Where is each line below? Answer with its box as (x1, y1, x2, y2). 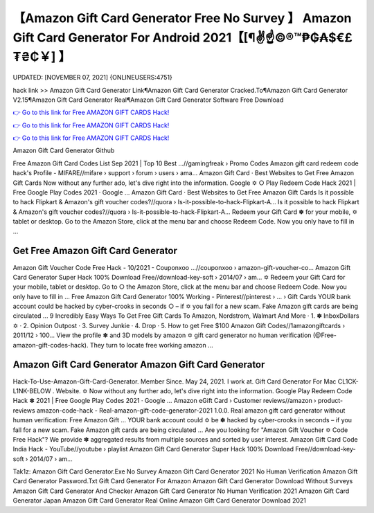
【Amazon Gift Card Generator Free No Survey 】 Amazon (12, 10, 352, 26)
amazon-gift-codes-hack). (12, 341, 89, 349)
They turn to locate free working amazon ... (89, 341, 214, 349)
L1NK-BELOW (12, 386, 51, 395)
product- (317, 397, 344, 405)
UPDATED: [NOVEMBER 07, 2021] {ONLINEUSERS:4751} (12, 73, 172, 82)
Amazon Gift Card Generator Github (12, 146, 115, 155)
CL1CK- (337, 377, 359, 386)
